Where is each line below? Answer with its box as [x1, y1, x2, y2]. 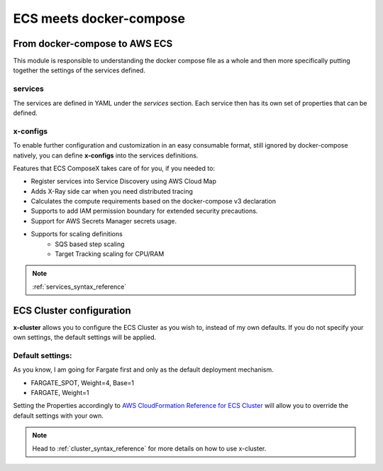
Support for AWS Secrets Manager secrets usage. [30, 216, 177, 225]
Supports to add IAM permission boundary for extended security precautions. [30, 206, 258, 216]
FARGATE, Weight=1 [30, 389, 89, 397]
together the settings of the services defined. [13, 66, 145, 74]
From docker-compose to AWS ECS [13, 38, 173, 50]
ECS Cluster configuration [13, 304, 131, 316]
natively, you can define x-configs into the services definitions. [13, 151, 199, 160]
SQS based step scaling [55, 240, 125, 248]
